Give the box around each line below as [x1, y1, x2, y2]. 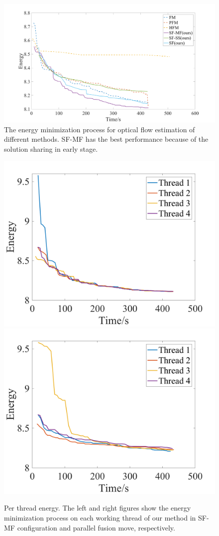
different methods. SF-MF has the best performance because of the [4, 134, 209, 144]
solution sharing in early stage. [4, 144, 98, 154]
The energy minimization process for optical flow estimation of [4, 124, 195, 134]
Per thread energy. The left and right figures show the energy [4, 503, 191, 513]
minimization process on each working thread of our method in [4, 512, 196, 523]
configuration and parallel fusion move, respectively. [17, 522, 175, 533]
